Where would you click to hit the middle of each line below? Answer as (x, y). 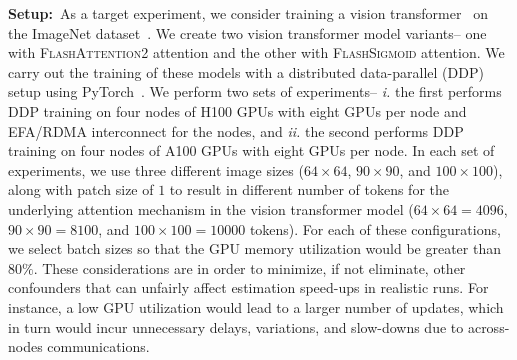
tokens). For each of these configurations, (375, 228)
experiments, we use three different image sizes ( (156, 169)
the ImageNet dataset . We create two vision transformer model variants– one (247, 32)
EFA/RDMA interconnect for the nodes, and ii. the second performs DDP (236, 130)
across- (488, 326)
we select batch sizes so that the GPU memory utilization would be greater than (254, 248)
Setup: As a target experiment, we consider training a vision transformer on (248, 13)
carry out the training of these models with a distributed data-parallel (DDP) (246, 71)
